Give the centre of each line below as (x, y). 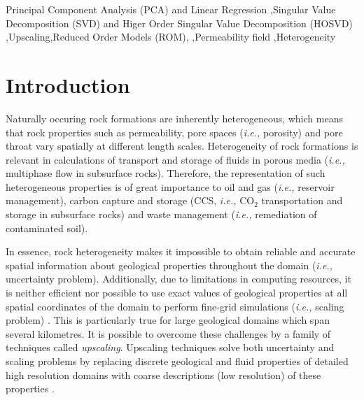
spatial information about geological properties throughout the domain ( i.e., (169, 265)
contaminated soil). (47, 228)
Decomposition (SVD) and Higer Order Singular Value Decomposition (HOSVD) (179, 23)
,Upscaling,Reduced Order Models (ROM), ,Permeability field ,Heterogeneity (171, 37)
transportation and (302, 200)
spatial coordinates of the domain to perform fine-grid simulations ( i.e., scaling (175, 306)
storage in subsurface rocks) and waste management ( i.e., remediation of (161, 214)
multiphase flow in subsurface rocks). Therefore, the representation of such (166, 173)
